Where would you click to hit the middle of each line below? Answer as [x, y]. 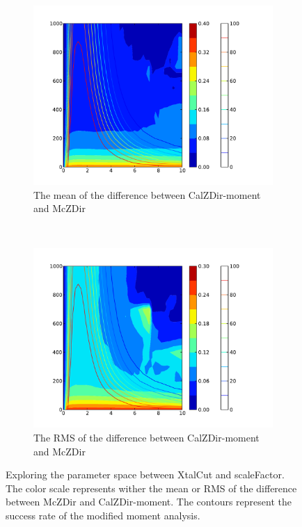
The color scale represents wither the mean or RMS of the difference [151, 488]
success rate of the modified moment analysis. [103, 515]
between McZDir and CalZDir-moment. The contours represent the [149, 502]
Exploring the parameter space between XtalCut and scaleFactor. [145, 475]
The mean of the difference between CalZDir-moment [147, 194]
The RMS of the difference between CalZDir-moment [146, 437]
